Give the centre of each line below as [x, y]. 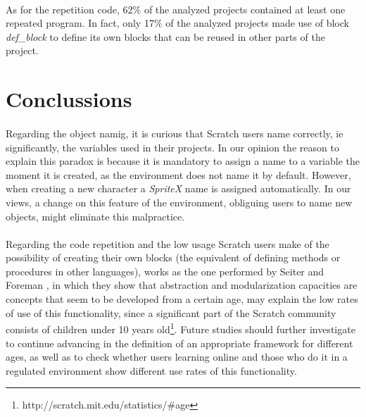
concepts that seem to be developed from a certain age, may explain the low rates [182, 299]
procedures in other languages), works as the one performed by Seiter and [165, 271]
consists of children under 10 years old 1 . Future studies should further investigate [181, 328]
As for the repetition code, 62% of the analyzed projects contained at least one [176, 9]
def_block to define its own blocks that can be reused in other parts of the [165, 36]
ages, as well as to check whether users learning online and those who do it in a [177, 357]
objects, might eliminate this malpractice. [95, 216]
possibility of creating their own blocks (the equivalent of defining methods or [173, 257]
